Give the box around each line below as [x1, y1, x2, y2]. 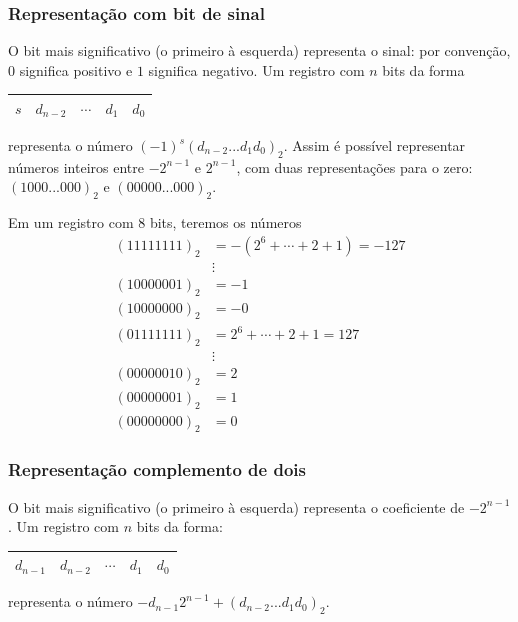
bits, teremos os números [149, 212, 302, 233]
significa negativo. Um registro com [148, 59, 365, 80]
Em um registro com [8, 212, 134, 233]
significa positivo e [19, 59, 133, 80]
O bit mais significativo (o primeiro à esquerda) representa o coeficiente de [8, 496, 465, 517]
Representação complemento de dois [8, 457, 306, 482]
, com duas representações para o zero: [236, 156, 473, 177]
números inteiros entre [8, 156, 144, 177]
